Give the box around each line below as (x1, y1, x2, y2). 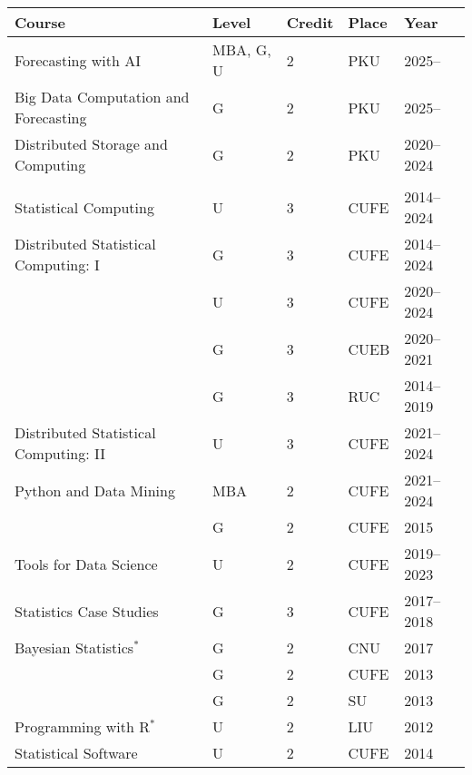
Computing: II (15, 443, 106, 464)
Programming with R (15, 716, 150, 737)
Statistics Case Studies (15, 600, 159, 622)
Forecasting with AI (15, 49, 142, 71)
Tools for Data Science (15, 553, 158, 574)
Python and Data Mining (15, 479, 175, 501)
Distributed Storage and (15, 133, 168, 154)
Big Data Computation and (15, 86, 190, 107)
